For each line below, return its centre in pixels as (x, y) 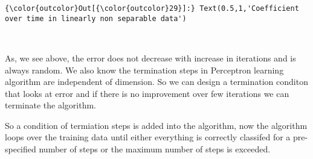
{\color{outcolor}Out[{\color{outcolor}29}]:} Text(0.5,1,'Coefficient (152, 8)
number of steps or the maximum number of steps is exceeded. (155, 149)
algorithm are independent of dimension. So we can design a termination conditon (156, 82)
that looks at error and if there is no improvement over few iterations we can (147, 93)
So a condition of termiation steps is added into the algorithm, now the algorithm (156, 125)
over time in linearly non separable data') (96, 18)
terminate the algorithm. (50, 105)
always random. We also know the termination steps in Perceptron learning (144, 70)
